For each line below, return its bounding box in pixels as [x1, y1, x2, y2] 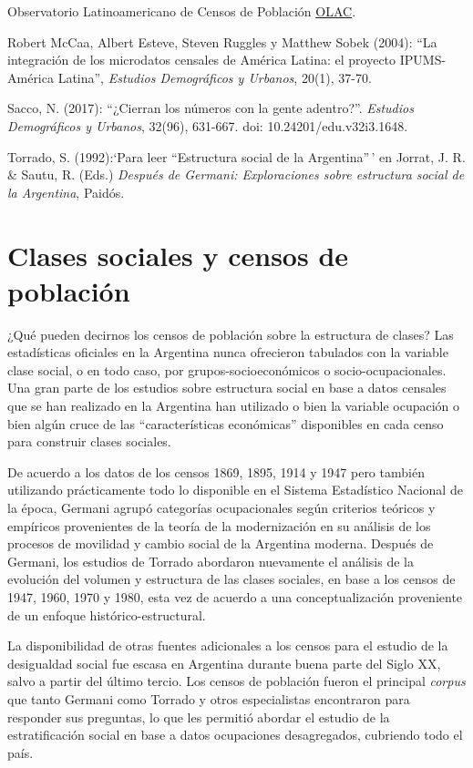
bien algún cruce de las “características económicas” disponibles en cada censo [7, 414, 444, 433]
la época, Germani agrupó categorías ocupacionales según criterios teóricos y [7, 498, 436, 517]
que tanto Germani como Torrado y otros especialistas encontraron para [7, 689, 410, 708]
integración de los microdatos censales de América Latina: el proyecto [7, 50, 396, 69]
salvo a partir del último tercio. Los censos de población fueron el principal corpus [7, 671, 466, 691]
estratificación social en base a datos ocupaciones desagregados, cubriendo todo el [7, 725, 463, 744]
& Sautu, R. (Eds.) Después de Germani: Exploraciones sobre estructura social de [7, 165, 465, 184]
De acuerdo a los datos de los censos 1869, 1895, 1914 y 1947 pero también [7, 462, 425, 481]
